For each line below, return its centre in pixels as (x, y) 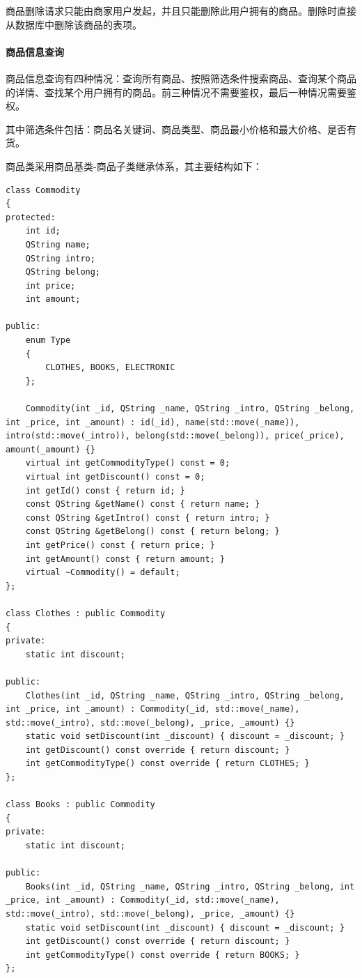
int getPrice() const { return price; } (120, 545)
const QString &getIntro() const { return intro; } (148, 518)
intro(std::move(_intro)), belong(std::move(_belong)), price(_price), (175, 436)
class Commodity (43, 190)
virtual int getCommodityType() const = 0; (128, 463)
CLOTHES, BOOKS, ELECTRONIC (110, 368)
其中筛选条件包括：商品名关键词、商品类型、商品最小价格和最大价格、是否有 (181, 129)
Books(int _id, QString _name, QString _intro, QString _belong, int (190, 886)
